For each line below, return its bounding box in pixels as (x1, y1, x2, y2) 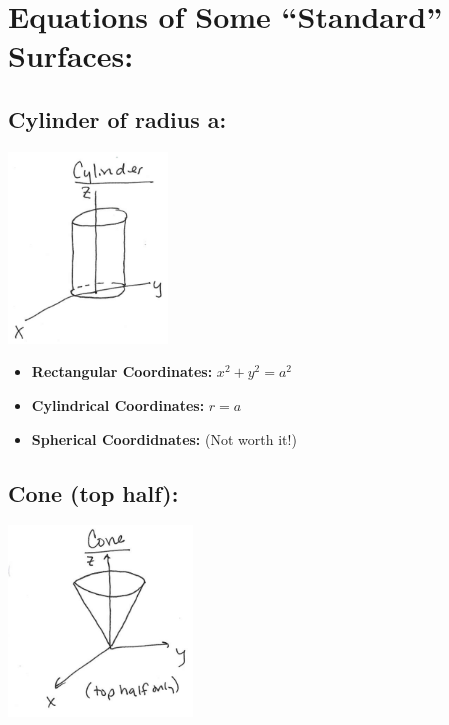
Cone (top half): (8, 477, 179, 508)
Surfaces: (8, 35, 134, 76)
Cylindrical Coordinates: (31, 394, 205, 415)
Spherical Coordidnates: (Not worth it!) (31, 428, 297, 449)
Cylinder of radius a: (8, 103, 227, 134)
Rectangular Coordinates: (31, 361, 213, 382)
